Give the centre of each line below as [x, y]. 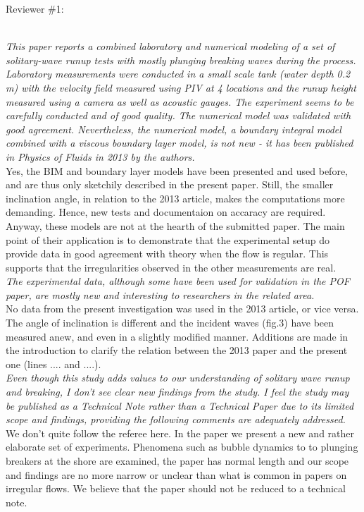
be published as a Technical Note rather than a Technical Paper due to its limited [180, 405]
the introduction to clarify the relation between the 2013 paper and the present [177, 350]
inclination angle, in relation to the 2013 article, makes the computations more [175, 198]
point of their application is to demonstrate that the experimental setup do [168, 239]
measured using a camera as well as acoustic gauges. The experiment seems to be [180, 101]
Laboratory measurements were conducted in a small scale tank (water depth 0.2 [178, 74]
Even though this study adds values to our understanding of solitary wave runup [178, 378]
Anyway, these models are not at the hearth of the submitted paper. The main [175, 225]
